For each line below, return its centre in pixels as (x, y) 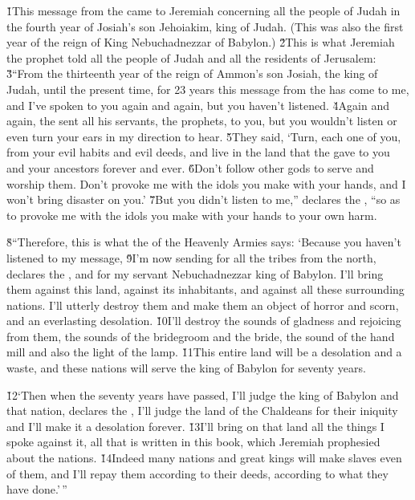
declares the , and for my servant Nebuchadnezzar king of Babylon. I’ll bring (195, 273)
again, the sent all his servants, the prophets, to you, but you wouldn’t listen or (202, 121)
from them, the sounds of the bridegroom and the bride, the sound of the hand (201, 336)
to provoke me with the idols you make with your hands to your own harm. (192, 215)
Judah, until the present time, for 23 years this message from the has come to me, (208, 89)
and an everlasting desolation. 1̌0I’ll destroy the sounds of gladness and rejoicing (204, 321)
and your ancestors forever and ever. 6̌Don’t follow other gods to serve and (190, 167)
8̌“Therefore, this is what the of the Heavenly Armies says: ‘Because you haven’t (204, 242)
